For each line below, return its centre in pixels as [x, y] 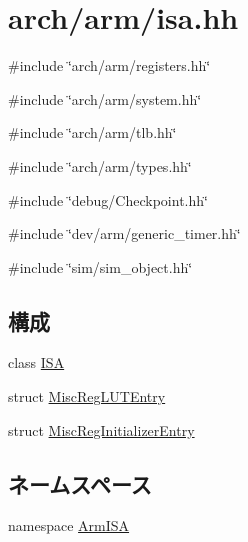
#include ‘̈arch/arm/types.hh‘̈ [100, 165]
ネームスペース [80, 483]
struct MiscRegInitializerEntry [101, 429]
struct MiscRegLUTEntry [87, 396]
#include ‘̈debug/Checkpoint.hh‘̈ [108, 199]
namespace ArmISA [69, 525]
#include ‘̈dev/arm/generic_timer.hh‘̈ [124, 233]
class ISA [36, 362]
